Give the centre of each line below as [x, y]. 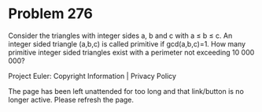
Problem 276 [50, 14]
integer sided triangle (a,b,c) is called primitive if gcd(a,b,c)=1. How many [127, 43]
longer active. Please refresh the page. [71, 99]
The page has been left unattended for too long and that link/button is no [126, 91]
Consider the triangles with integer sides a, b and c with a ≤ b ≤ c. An [120, 35]
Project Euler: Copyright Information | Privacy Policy [92, 76]
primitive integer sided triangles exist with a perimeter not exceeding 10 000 [131, 52]
